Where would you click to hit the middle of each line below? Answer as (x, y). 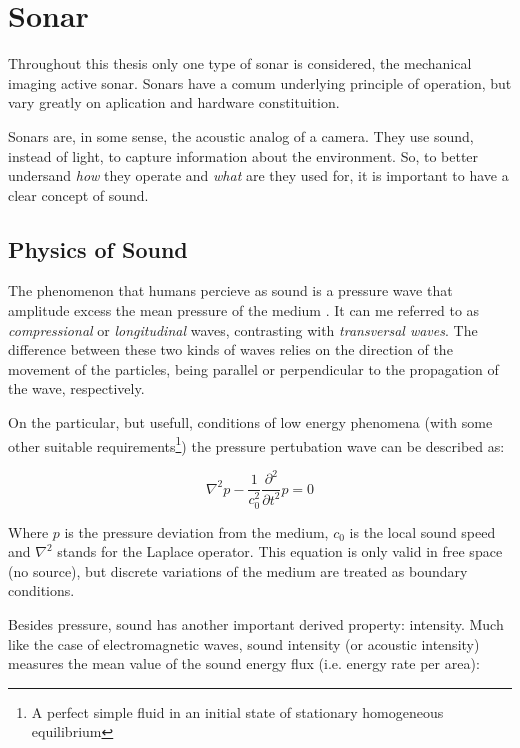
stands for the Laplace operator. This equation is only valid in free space (280, 551)
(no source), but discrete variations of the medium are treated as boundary (238, 570)
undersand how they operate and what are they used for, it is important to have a (258, 175)
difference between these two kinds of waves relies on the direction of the (230, 349)
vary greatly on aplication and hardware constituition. (174, 102)
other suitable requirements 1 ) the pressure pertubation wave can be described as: (256, 444)
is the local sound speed (422, 531)
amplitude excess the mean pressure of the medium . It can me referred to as (244, 310)
